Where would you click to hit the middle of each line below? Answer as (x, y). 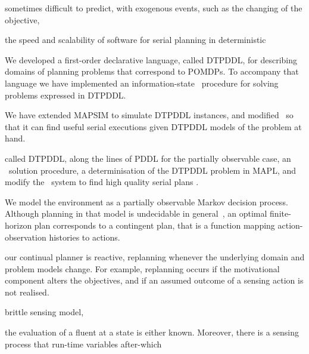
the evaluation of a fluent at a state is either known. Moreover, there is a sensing (152, 332)
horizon (18, 225)
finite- (280, 213)
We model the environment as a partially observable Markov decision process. (146, 201)
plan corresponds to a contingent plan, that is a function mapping (154, 225)
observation (26, 237)
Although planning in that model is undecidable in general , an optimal (136, 213)
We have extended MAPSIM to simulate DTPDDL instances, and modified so (149, 115)
